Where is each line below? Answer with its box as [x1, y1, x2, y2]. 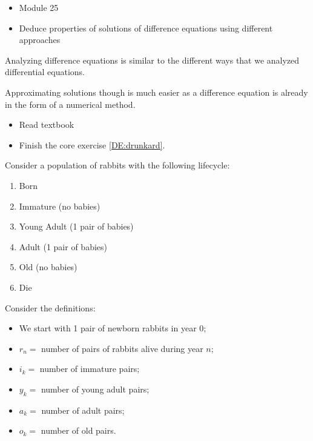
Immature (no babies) [19, 199, 100, 212]
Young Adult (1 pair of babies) [19, 220, 134, 233]
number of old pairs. [41, 424, 116, 437]
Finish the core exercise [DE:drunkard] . [19, 138, 165, 151]
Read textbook [19, 118, 74, 131]
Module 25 [19, 1, 59, 13]
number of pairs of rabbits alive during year [41, 342, 203, 354]
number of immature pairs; [39, 362, 140, 375]
